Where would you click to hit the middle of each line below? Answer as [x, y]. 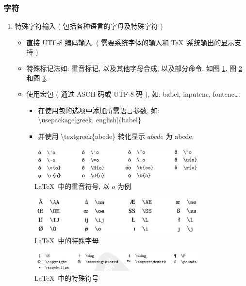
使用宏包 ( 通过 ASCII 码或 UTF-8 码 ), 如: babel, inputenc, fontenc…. [134, 94]
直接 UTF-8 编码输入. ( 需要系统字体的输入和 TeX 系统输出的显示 [131, 42]
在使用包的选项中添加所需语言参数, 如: [99, 110]
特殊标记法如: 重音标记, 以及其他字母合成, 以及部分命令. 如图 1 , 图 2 [134, 68]
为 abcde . [180, 136]
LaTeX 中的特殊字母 [66, 241]
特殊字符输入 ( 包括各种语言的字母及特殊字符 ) [89, 26]
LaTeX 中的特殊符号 [66, 278]
